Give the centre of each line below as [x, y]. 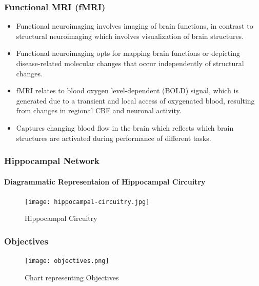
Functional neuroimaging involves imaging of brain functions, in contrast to [135, 26]
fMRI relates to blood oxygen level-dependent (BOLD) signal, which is [127, 90]
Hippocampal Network [52, 161]
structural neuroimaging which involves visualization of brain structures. [130, 36]
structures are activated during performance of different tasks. [114, 138]
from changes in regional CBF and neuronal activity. [99, 110]
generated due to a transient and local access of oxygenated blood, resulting [135, 100]
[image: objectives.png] [67, 261]
